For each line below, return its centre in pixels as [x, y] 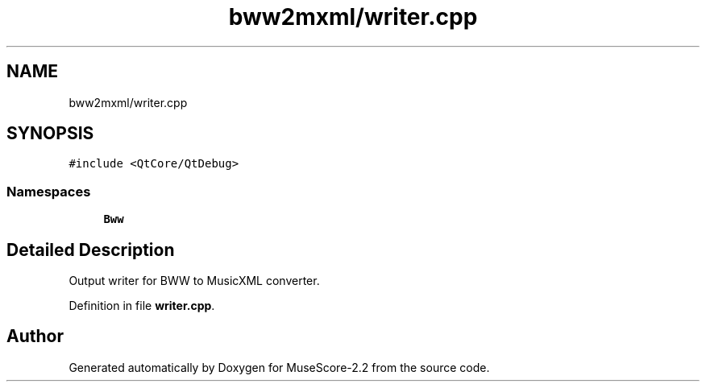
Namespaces [49, 191]
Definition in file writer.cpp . [142, 306]
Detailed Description [91, 250]
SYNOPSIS [50, 134]
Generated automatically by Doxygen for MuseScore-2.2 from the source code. [279, 367]
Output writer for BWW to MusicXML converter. [194, 281]
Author [35, 336]
